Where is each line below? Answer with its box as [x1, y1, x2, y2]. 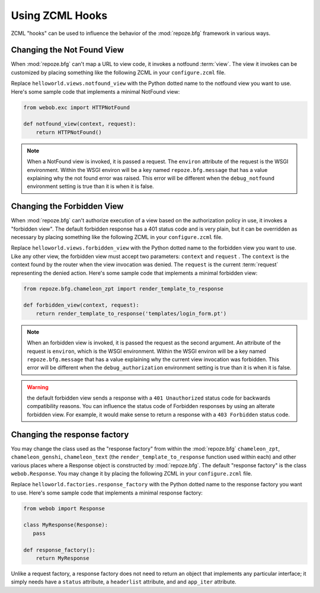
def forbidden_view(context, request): [23, 302, 139, 308]
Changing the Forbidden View [11, 202, 124, 212]
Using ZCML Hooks [11, 9, 108, 22]
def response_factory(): [23, 546, 96, 553]
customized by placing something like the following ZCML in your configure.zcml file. [11, 69, 226, 76]
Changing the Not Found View [11, 45, 124, 55]
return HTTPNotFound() [36, 129, 102, 136]
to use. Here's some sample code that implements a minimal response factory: [11, 489, 203, 496]
